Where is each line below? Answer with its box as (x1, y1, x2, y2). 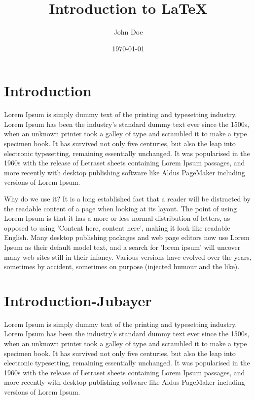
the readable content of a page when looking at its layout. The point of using (4, 203, 237, 213)
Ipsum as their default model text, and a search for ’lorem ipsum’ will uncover (4, 241, 241, 252)
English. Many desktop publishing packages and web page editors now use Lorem (4, 232, 250, 242)
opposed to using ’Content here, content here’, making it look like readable (4, 222, 230, 233)
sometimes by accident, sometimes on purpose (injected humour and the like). (4, 261, 240, 272)
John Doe (113, 27, 143, 37)
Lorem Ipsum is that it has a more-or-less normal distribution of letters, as (4, 213, 230, 223)
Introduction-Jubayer (4, 290, 152, 310)
